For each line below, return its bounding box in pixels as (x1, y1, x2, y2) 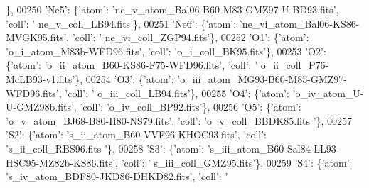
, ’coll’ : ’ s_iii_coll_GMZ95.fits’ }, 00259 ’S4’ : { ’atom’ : (115, 155, 353, 170)
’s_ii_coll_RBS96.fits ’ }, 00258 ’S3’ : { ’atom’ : (6, 140, 205, 155)
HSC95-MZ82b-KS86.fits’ (6, 155, 116, 170)
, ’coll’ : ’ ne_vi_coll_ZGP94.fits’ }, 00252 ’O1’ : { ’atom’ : (66, 30, 309, 45)
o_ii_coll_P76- (260, 57, 329, 72)
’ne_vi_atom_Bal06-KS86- (239, 16, 360, 31)
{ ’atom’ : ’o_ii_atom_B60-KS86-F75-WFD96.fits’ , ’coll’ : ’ (6, 57, 258, 72)
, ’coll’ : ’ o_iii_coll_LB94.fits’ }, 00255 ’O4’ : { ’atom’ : (58, 85, 289, 100)
